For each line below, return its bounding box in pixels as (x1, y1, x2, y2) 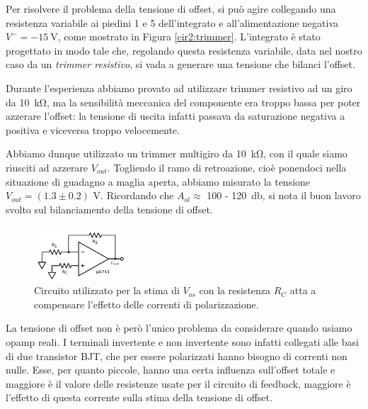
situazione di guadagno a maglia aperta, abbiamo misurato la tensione (6, 174, 311, 189)
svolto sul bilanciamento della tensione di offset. (6, 201, 213, 216)
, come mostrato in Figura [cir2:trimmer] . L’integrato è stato (57, 29, 321, 44)
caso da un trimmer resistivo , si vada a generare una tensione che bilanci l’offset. (6, 57, 355, 72)
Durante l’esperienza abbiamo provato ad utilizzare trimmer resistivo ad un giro (6, 80, 352, 95)
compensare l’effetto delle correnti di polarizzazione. (34, 296, 259, 311)
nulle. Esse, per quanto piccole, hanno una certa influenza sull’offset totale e (6, 362, 335, 377)
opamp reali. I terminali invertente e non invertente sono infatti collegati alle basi (6, 334, 359, 349)
